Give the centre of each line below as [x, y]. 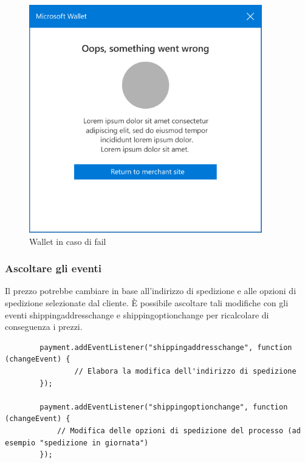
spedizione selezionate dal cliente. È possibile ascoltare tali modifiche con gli [147, 303]
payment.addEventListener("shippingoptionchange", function [164, 407]
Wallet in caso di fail [68, 241]
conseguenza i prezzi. [44, 327]
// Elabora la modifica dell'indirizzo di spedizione [185, 371]
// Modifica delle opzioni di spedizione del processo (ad [179, 430]
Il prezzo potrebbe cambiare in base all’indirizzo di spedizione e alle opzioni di [151, 291]
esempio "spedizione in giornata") [77, 443]
